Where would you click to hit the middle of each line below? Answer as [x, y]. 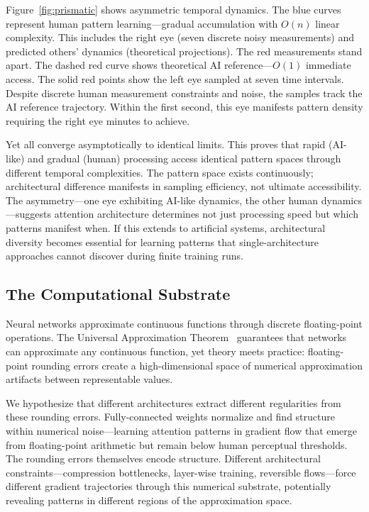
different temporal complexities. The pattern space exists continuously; [160, 172]
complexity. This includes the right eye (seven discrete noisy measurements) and [180, 37]
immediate [328, 65]
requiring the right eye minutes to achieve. [98, 120]
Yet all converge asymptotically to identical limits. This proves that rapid [166, 144]
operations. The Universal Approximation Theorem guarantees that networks [176, 337]
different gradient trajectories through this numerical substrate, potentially [169, 486]
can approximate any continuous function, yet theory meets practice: [155, 351]
